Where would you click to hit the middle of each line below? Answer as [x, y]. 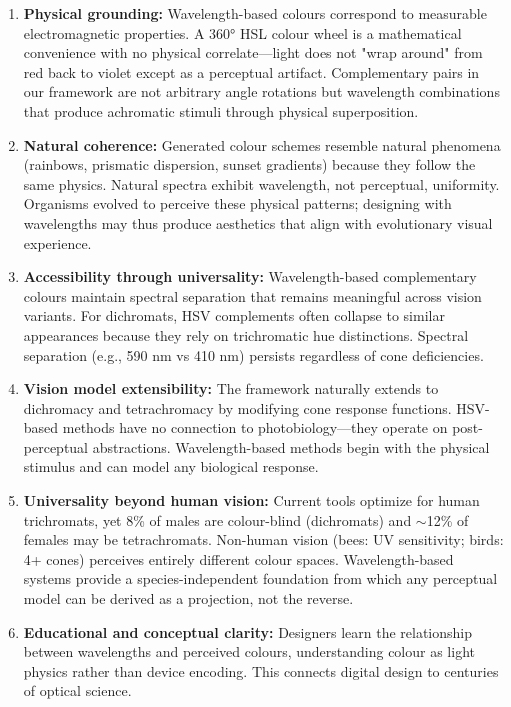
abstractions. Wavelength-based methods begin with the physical [291, 446]
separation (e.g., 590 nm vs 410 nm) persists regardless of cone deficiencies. [253, 354]
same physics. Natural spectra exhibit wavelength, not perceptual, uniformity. [261, 183]
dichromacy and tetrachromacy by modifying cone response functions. [237, 407]
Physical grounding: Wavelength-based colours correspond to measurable [255, 13]
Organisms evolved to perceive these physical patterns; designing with [237, 203]
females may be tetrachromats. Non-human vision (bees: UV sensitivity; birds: [263, 539]
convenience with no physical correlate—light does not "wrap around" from [253, 52]
